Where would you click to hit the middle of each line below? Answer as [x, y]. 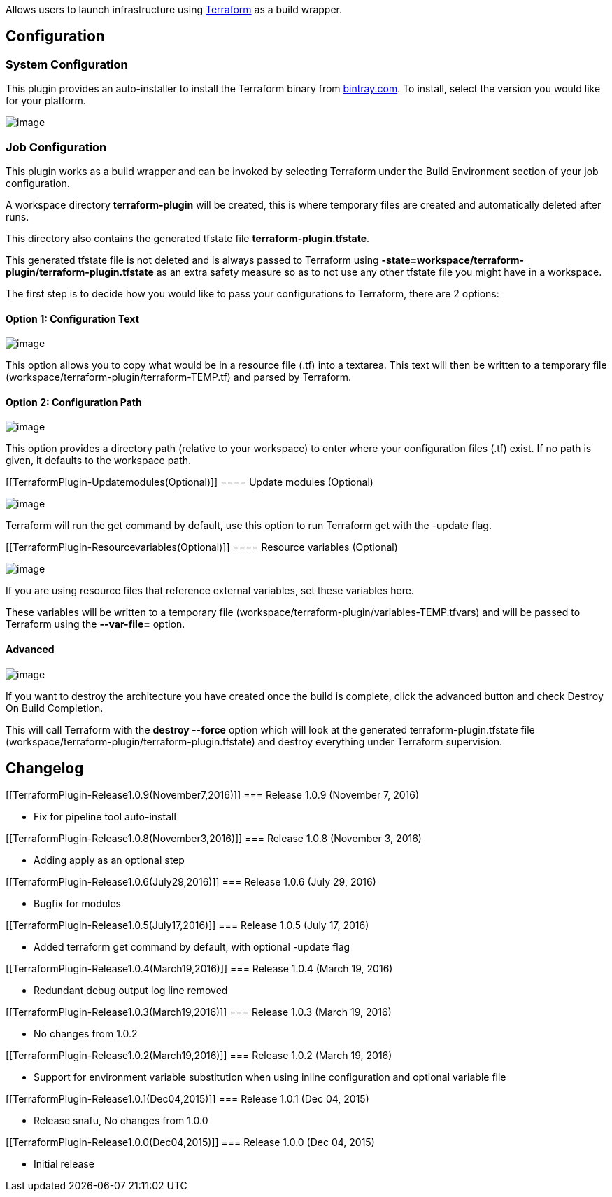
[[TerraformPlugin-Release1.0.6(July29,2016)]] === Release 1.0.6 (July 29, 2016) [191, 882]
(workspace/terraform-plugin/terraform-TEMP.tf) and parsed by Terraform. [179, 377]
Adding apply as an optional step [109, 860]
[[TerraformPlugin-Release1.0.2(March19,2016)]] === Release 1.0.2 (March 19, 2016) [199, 1056]
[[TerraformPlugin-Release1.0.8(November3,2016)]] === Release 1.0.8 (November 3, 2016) [214, 839]
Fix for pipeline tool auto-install [105, 817]
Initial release [64, 1164]
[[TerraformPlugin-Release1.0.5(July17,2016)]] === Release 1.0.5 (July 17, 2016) [187, 925]
